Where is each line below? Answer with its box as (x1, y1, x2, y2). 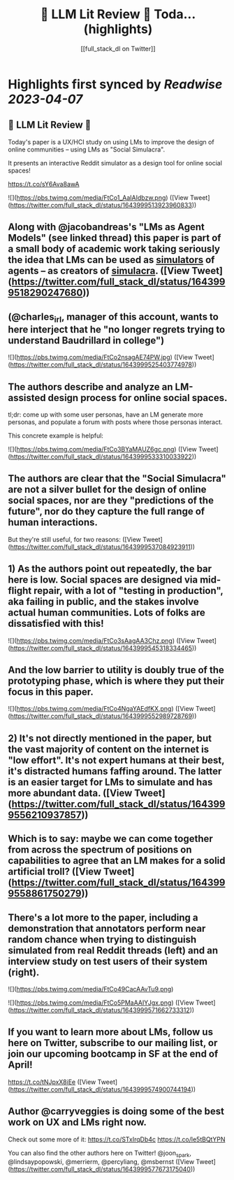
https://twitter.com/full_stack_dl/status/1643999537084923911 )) (10, 543, 195, 551)
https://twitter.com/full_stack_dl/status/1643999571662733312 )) (10, 1005, 195, 1014)
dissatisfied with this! (8, 618, 104, 630)
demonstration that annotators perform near (8, 922, 206, 935)
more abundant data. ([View (8, 787, 133, 799)
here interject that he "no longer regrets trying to (8, 323, 226, 335)
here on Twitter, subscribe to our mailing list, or (8, 1037, 218, 1049)
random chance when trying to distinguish (8, 933, 197, 945)
